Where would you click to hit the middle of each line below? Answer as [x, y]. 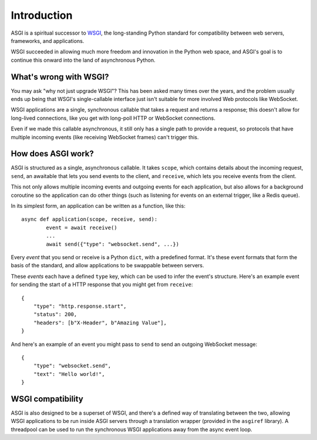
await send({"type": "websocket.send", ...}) [112, 244]
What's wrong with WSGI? [60, 77]
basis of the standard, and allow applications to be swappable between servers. [108, 266]
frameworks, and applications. [48, 41]
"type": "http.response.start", [80, 306]
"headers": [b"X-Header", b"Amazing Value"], [100, 323]
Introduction [42, 15]
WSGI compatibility [47, 399]
